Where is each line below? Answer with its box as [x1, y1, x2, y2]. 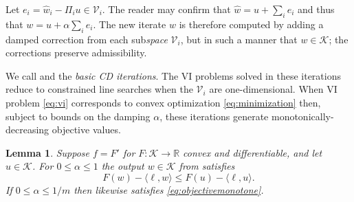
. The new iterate [93, 16, 166, 31]
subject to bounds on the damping [5, 109, 151, 123]
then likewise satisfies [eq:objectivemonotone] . [74, 182, 264, 197]
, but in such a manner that [180, 32, 298, 46]
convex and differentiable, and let [183, 145, 322, 159]
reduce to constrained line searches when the [5, 82, 193, 96]
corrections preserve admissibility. [5, 45, 147, 60]
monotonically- [271, 109, 334, 123]
